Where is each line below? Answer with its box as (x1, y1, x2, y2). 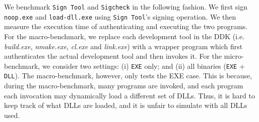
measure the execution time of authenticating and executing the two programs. (4, 21, 248, 32)
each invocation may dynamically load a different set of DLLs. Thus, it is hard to (4, 90, 255, 100)
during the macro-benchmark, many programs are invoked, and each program (4, 80, 243, 90)
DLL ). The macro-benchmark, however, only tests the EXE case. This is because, (4, 70, 252, 81)
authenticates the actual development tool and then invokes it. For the (4, 51, 222, 61)
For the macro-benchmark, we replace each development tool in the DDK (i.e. (4, 31, 245, 41)
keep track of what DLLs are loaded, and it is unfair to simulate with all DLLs (4, 100, 247, 110)
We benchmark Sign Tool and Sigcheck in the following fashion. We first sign (4, 2, 247, 12)
